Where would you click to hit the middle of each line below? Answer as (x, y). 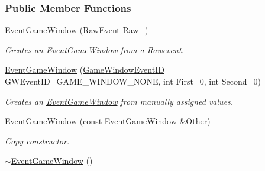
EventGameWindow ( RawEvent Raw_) (77, 30)
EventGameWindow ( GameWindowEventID (85, 70)
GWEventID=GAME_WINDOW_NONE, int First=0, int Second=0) (133, 81)
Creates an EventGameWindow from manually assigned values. (119, 101)
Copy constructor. (37, 141)
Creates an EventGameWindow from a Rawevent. (94, 49)
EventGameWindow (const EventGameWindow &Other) (108, 121)
